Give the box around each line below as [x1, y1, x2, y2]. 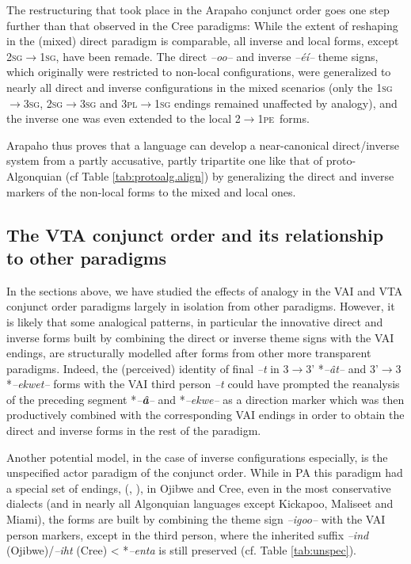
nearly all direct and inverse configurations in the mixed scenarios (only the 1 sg [6, 78, 393, 95]
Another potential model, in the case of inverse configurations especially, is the [6, 448, 388, 465]
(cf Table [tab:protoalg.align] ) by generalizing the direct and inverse [65, 167, 394, 184]
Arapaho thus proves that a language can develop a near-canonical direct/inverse [6, 136, 399, 153]
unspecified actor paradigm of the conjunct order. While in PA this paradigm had [6, 464, 403, 481]
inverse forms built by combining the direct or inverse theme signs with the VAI [6, 329, 394, 345]
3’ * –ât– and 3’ [306, 360, 379, 376]
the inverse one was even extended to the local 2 [6, 110, 241, 127]
